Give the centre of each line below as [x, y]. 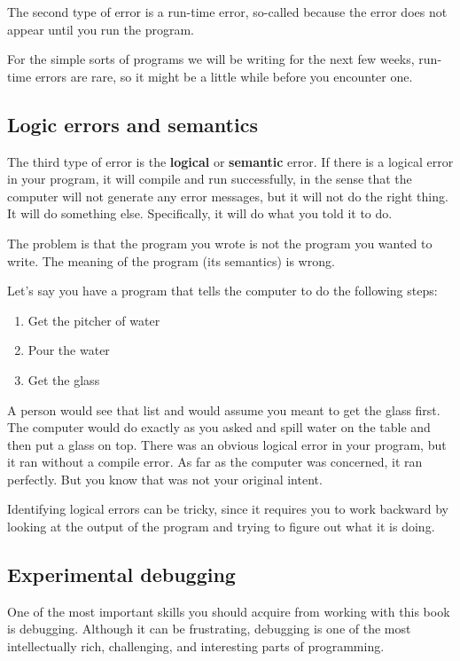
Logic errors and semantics [133, 124]
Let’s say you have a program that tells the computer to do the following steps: [222, 291]
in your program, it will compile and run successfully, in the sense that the [210, 179]
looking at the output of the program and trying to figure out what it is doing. [221, 527]
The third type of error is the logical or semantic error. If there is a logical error [230, 161]
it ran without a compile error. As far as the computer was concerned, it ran [215, 462]
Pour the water [69, 350]
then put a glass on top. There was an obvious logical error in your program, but [227, 444]
